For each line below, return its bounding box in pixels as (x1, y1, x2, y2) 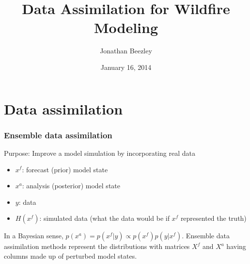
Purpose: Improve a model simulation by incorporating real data (4, 148, 195, 158)
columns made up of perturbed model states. (4, 250, 137, 261)
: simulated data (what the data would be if (39, 213, 170, 223)
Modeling (94, 17, 158, 37)
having (226, 241, 246, 251)
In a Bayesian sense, (4, 231, 63, 241)
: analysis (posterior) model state (22, 181, 120, 191)
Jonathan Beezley (100, 46, 152, 56)
